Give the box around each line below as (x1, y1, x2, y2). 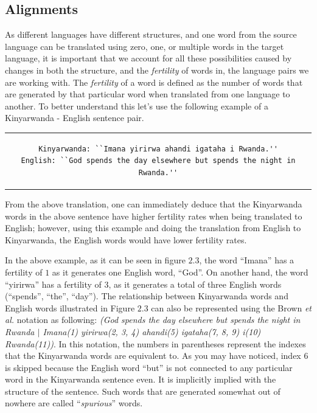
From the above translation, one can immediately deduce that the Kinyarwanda (5, 197, 302, 210)
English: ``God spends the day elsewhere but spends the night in (21, 156, 296, 165)
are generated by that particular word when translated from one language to (5, 88, 290, 100)
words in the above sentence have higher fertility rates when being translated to (5, 209, 302, 222)
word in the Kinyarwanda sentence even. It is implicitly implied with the (5, 373, 276, 386)
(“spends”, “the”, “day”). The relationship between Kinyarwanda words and (5, 290, 288, 302)
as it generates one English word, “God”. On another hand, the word (52, 265, 308, 278)
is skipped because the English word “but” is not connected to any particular (5, 361, 293, 373)
